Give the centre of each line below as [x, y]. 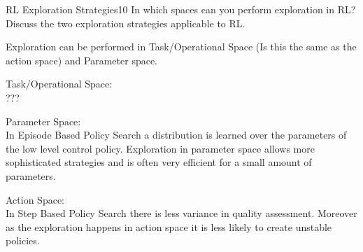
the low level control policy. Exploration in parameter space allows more [160, 148]
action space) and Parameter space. [82, 60]
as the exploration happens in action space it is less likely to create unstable [169, 226]
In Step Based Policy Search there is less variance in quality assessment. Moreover [181, 213]
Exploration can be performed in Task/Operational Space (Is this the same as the [181, 47]
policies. [23, 240]
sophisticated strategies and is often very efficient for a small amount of [159, 162]
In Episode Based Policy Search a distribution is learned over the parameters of [176, 135]
